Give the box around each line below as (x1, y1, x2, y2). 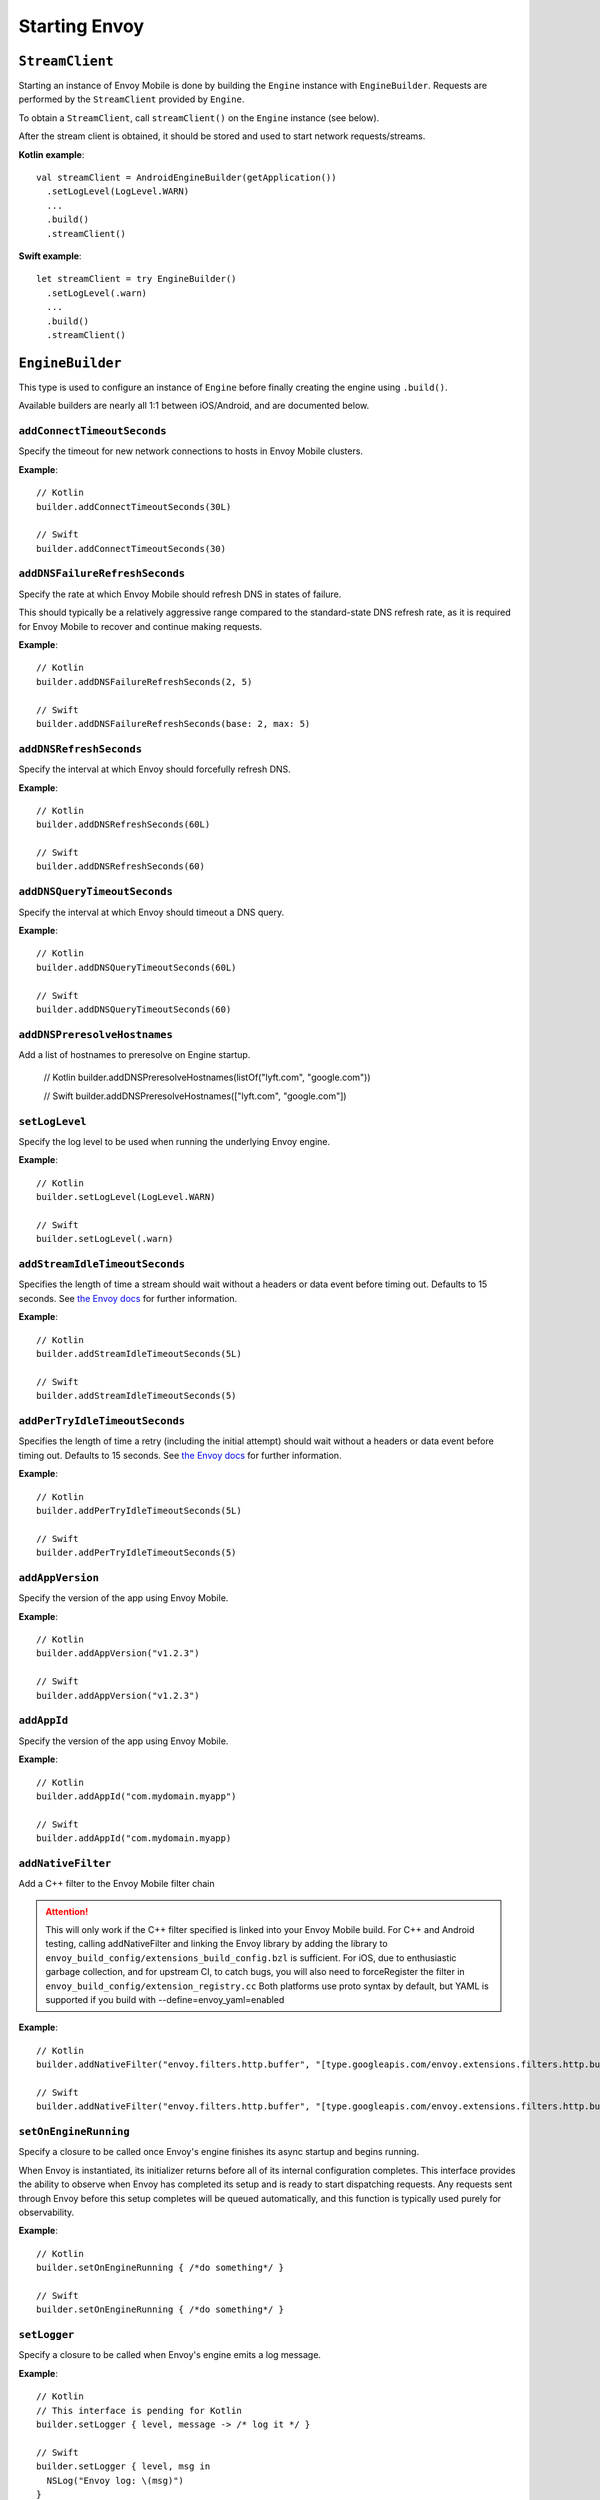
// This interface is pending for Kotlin (36, 2405, 242, 2416)
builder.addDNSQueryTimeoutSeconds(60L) (36, 961, 237, 973)
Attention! (45, 1905, 89, 1917)
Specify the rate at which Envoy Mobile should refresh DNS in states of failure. (18, 588, 342, 600)
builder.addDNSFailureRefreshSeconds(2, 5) (36, 676, 253, 687)
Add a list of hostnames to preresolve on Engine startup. (18, 1049, 251, 1061)
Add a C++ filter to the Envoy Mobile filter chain (18, 1878, 215, 1890)
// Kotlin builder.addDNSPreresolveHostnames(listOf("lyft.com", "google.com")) (43, 1071, 371, 1084)
